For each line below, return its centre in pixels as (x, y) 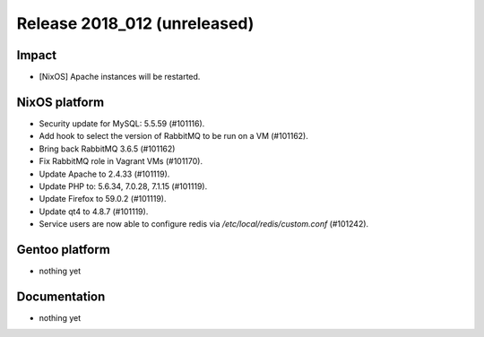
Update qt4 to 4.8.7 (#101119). (94, 212)
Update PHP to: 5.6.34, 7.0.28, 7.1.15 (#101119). (123, 186)
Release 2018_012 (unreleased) (135, 23)
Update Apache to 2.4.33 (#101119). (104, 174)
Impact (37, 55)
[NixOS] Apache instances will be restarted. (120, 77)
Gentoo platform (64, 250)
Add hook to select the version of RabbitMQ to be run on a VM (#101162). (174, 136)
